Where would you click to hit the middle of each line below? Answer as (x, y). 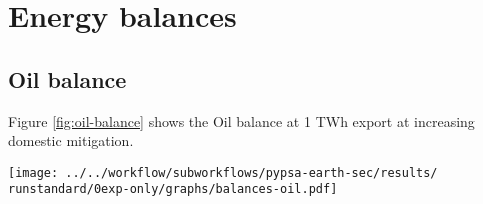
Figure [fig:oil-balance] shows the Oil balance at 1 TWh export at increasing (241, 120)
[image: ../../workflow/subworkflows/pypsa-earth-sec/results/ (223, 172)
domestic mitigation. (71, 140)
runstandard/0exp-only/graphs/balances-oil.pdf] (173, 189)
